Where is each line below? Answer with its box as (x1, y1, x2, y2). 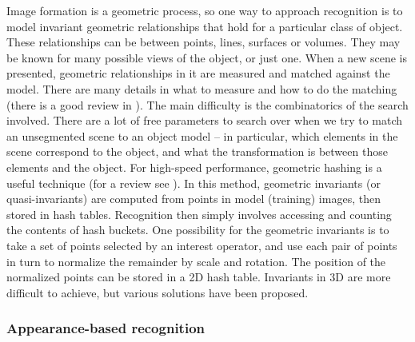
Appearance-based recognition (6, 318, 205, 338)
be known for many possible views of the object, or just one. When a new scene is (6, 49, 408, 66)
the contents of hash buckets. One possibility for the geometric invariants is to (6, 221, 389, 238)
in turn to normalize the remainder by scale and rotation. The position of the (6, 253, 386, 269)
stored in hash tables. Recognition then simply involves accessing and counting (6, 205, 392, 222)
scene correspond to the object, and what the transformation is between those (6, 143, 388, 160)
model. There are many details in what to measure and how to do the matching (6, 80, 397, 97)
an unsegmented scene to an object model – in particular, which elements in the (6, 127, 398, 144)
